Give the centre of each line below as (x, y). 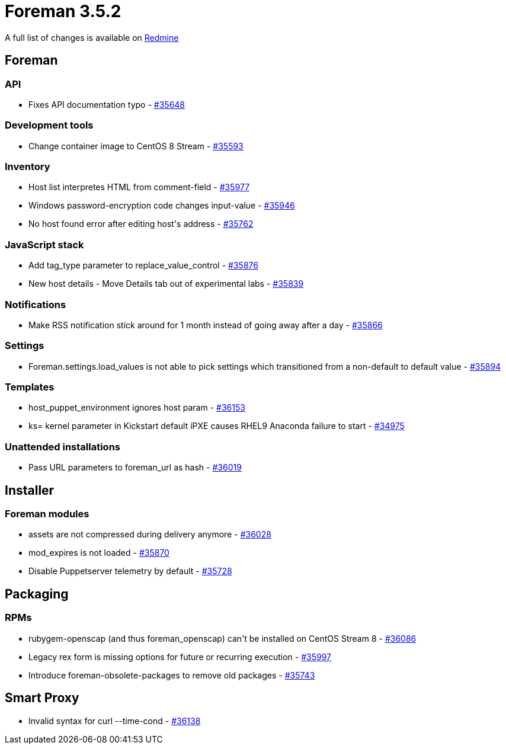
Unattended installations (63, 446)
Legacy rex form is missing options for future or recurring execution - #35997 (180, 657)
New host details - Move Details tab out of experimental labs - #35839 (166, 284)
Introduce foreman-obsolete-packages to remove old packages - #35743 (172, 675)
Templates (30, 387)
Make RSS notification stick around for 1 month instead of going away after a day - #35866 (206, 325)
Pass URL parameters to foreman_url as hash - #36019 (135, 468)
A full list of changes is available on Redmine (92, 37)
